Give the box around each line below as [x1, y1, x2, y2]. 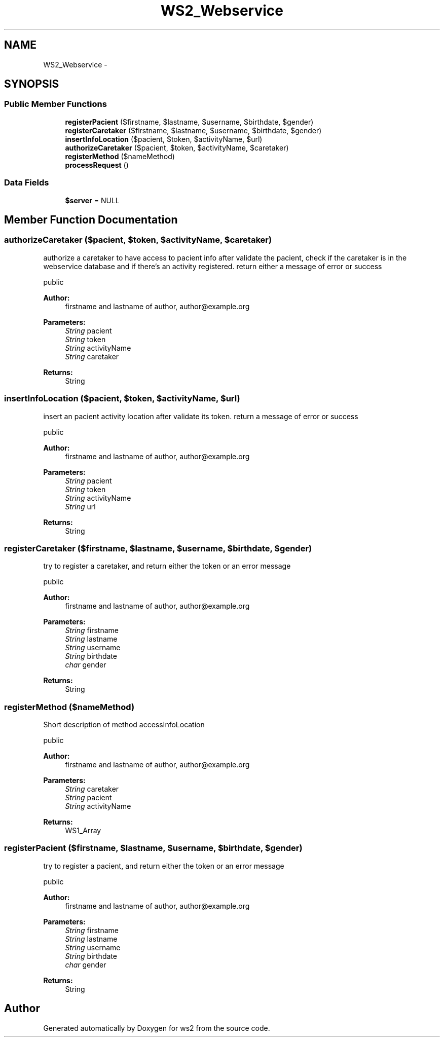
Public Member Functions [4, 99, 107, 109]
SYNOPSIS [4, 78, 59, 91]
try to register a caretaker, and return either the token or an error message [43, 562, 291, 571]
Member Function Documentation [4, 213, 178, 226]
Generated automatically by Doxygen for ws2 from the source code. [43, 1023, 270, 1032]
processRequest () [65, 160, 129, 169]
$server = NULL [65, 196, 120, 205]
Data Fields [4, 177, 49, 188]
